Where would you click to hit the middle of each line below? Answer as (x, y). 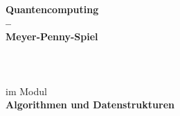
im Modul (26, 91)
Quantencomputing (52, 9)
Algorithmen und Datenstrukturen (90, 105)
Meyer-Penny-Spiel (52, 36)
